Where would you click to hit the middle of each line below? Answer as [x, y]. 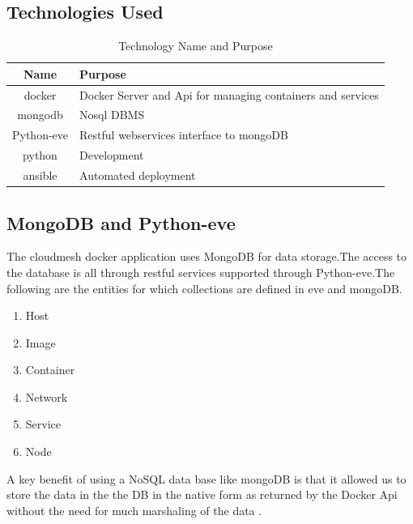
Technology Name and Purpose [196, 46]
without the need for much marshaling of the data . [134, 510]
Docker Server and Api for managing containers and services [229, 94]
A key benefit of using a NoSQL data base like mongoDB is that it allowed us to [206, 478]
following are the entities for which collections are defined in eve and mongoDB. [204, 288]
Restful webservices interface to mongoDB [184, 135]
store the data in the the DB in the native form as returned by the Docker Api [202, 494]
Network [47, 396]
